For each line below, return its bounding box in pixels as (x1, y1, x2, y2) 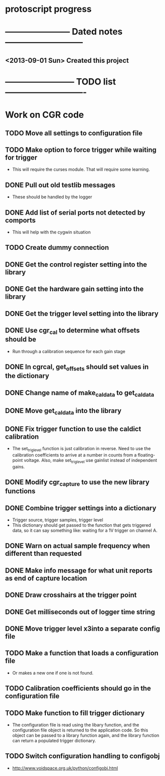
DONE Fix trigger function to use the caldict (5, 424, 141, 433)
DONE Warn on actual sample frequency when (5, 542, 150, 550)
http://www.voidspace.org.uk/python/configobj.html (12, 765, 118, 771)
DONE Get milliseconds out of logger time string (5, 607, 155, 616)
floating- (137, 452, 155, 458)
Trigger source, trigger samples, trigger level (12, 517, 103, 523)
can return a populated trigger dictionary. (12, 738, 96, 744)
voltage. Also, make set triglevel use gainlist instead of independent (24, 457, 158, 464)
